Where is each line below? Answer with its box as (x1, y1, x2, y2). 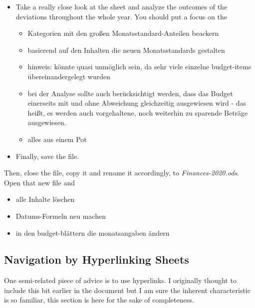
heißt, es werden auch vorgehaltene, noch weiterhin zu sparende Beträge (27, 107, 248, 118)
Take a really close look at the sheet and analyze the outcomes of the (15, 1, 228, 11)
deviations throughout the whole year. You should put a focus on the (15, 11, 227, 21)
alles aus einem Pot (27, 134, 87, 144)
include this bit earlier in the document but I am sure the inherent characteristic (4, 285, 251, 295)
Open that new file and (4, 177, 75, 187)
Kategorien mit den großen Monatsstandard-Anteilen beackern (27, 28, 219, 38)
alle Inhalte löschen (15, 194, 75, 204)
